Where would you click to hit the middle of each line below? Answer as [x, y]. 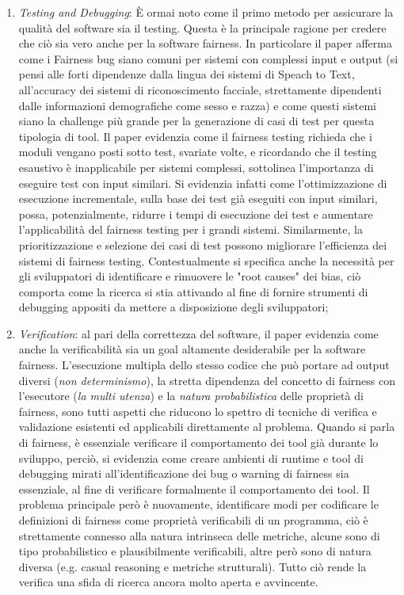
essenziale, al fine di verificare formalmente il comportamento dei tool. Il [194, 488]
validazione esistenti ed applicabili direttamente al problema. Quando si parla [207, 427]
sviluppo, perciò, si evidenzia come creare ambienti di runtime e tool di [191, 458]
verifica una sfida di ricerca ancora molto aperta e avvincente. [168, 582]
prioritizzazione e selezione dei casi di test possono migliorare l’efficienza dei [203, 244]
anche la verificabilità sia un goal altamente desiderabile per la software [192, 349]
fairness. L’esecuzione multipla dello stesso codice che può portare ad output [204, 365]
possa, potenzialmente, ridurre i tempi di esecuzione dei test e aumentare [196, 214]
